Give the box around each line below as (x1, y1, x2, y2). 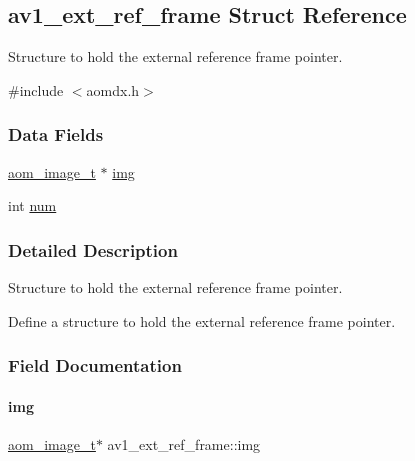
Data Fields (8, 122, 104, 147)
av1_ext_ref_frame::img (107, 433, 261, 454)
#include (8, 79, 64, 100)
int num (8, 195, 57, 216)
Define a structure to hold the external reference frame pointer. (8, 310, 396, 331)
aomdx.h (86, 79, 140, 100)
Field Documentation (8, 353, 182, 378)
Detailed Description (8, 237, 178, 262)
